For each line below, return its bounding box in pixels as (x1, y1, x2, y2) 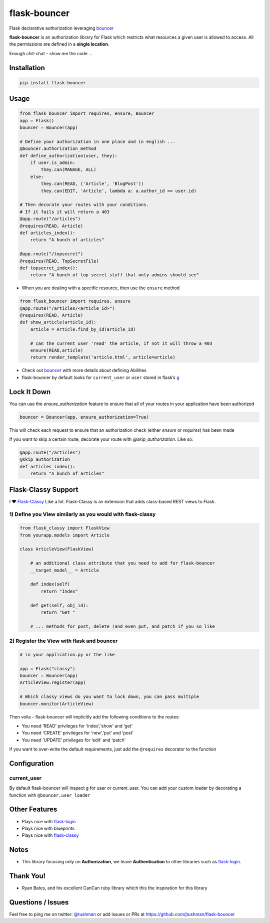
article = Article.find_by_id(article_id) (30, 326, 136, 332)
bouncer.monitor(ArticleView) (19, 701, 94, 706)
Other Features (9, 805, 57, 814)
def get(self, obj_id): (30, 602, 88, 608)
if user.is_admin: (30, 160, 75, 165)
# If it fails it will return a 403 (19, 209, 110, 215)
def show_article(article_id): (19, 319, 97, 325)
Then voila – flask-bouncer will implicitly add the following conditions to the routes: (9, 713, 180, 719)
